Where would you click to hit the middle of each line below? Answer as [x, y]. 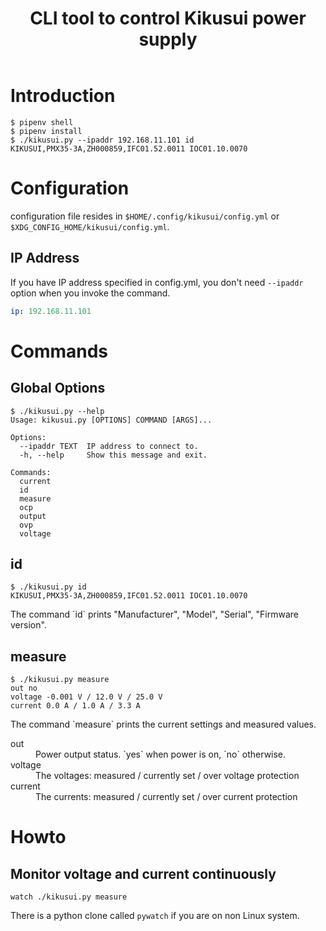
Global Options [58, 388]
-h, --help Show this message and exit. [113, 455]
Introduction [63, 96]
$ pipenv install [46, 131]
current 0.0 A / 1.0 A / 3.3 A [75, 706]
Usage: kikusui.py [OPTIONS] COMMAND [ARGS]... [111, 420]
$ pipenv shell [42, 122]
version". [28, 625]
